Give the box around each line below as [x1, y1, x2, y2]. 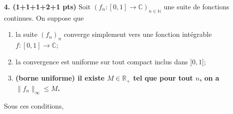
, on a [199, 73, 219, 83]
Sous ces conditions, [4, 100, 64, 111]
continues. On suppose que [4, 12, 84, 23]
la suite [15, 29, 38, 39]
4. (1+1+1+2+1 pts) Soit [4, 1, 91, 11]
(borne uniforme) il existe [15, 73, 104, 83]
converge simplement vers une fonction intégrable [64, 29, 212, 39]
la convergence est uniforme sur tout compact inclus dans [15, 56, 188, 66]
